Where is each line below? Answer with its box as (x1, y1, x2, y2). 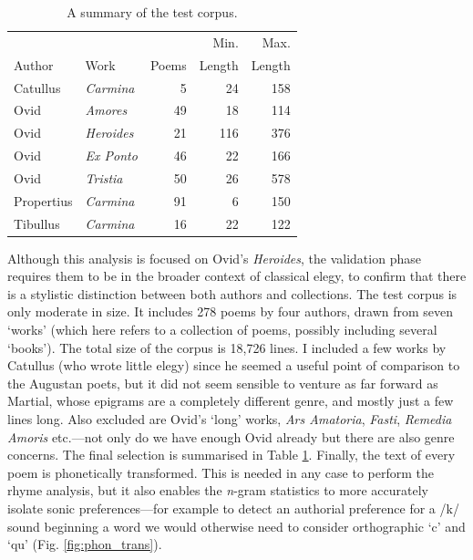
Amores (85, 100, 128, 119)
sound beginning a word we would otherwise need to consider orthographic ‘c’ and (7, 516, 466, 535)
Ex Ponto (85, 146, 138, 165)
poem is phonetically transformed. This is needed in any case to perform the (7, 462, 434, 482)
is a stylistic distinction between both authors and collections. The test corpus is (7, 284, 458, 303)
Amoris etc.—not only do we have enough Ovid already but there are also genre (7, 427, 455, 446)
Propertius (14, 191, 73, 210)
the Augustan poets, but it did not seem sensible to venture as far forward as (7, 373, 438, 392)
